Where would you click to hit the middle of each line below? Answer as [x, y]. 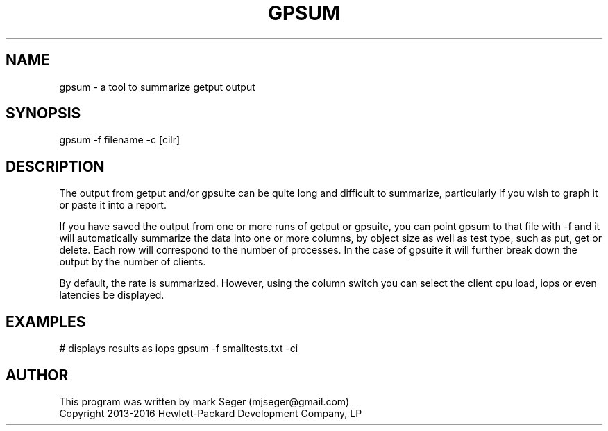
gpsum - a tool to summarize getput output [157, 87]
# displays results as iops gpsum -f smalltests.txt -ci [179, 349]
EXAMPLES [46, 322]
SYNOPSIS [43, 114]
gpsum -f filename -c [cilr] [120, 140]
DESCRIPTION [55, 166]
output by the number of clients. [133, 262]
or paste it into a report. [113, 205]
